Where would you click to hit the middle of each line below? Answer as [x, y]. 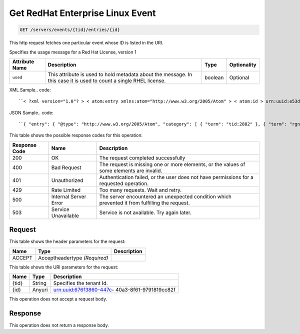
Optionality [243, 64]
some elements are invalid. [131, 170]
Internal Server [69, 196]
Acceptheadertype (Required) [73, 257]
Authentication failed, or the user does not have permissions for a [176, 177]
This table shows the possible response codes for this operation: [76, 135]
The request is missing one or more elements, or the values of [172, 164]
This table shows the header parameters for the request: [67, 241]
